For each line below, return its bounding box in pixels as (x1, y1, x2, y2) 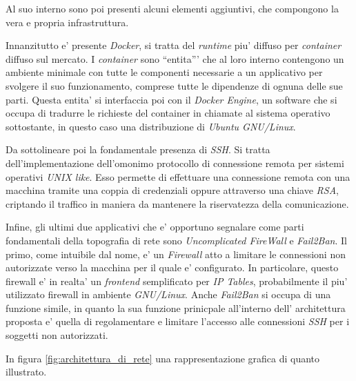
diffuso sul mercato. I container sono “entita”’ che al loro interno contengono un (6, 51, 344, 66)
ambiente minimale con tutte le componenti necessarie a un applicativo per (6, 65, 323, 79)
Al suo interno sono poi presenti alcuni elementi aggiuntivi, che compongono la (6, 1, 339, 15)
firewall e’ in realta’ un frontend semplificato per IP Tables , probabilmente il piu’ (6, 273, 348, 288)
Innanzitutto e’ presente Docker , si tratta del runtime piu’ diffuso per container (6, 38, 342, 52)
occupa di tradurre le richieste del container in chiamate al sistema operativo (6, 106, 330, 120)
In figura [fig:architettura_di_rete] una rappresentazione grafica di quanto (6, 351, 320, 365)
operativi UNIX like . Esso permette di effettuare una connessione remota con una (6, 169, 350, 184)
